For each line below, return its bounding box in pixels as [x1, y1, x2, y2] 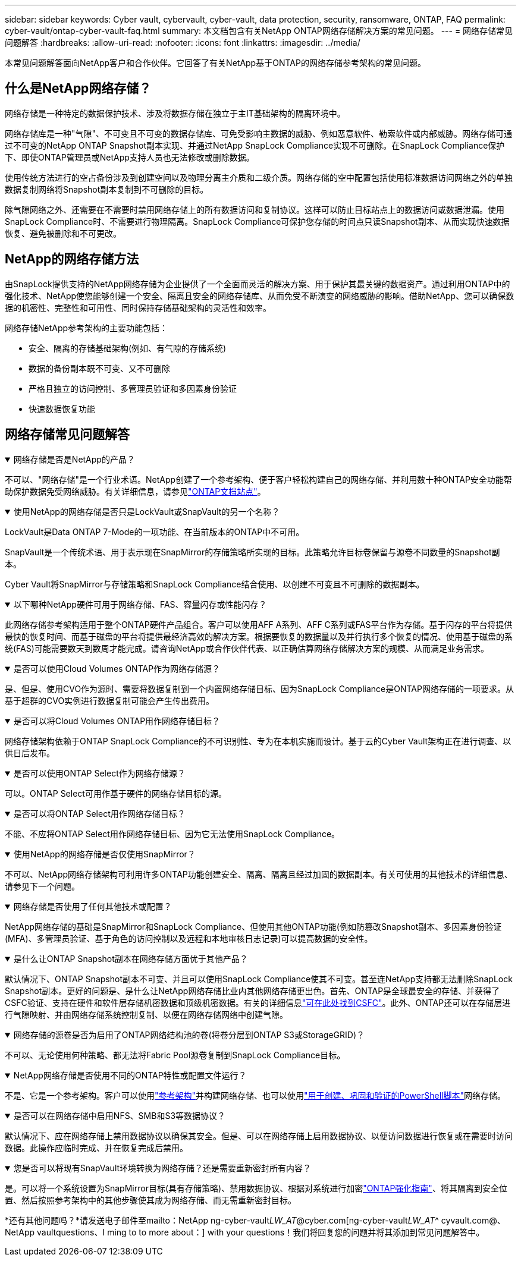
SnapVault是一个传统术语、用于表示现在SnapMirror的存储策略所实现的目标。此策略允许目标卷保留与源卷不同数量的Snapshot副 [5, 546, 500, 557]
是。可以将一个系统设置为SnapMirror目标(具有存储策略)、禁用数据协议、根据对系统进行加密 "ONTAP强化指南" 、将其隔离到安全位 [5, 1183, 507, 1193]
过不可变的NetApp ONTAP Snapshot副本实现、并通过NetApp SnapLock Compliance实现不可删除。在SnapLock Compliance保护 [5, 140, 505, 150]
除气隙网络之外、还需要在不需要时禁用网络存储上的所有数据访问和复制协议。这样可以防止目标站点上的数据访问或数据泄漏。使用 [5, 204, 504, 215]
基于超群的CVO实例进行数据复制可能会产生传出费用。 [5, 695, 215, 706]
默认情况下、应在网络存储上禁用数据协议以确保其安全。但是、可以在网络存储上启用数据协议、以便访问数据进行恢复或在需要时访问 [5, 1130, 513, 1141]
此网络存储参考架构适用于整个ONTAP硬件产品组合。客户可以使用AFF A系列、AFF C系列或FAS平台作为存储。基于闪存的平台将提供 [5, 619, 513, 630]
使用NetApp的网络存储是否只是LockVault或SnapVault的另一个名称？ [13, 506, 280, 517]
